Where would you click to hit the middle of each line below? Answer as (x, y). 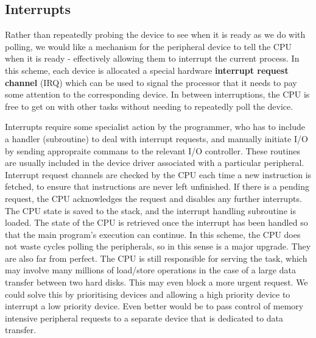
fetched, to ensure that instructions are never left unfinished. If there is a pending (157, 186)
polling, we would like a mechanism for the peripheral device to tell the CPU (148, 46)
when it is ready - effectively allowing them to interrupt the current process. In (152, 58)
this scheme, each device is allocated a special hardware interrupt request (147, 70)
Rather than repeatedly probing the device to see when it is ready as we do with (155, 34)
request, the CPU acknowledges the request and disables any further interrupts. (153, 198)
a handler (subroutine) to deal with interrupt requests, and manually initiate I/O (156, 138)
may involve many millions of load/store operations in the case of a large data (150, 270)
